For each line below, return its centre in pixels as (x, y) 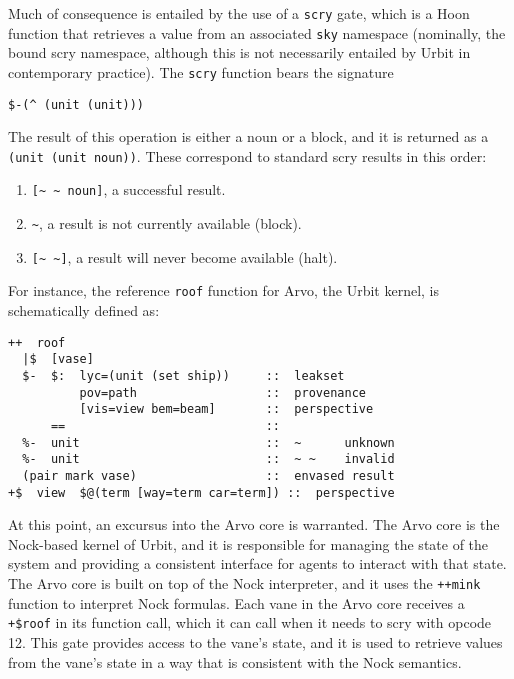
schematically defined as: (84, 310)
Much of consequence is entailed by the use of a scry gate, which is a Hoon (239, 13)
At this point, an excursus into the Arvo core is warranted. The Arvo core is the (254, 524)
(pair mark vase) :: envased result (208, 475)
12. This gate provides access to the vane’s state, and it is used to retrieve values (255, 641)
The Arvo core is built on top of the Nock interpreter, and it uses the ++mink (244, 583)
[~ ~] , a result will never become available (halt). (184, 256)
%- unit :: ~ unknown (208, 442)
